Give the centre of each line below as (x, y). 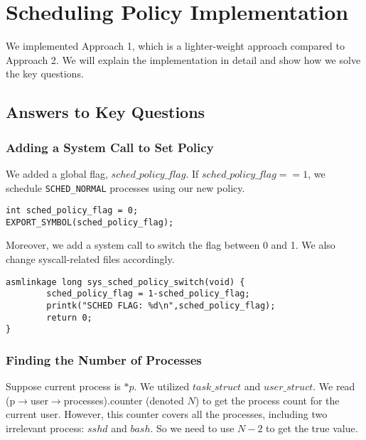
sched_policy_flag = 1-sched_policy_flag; (148, 294)
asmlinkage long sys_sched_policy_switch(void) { (125, 282)
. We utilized (162, 386)
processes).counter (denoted (124, 400)
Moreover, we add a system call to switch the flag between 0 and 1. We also (171, 245)
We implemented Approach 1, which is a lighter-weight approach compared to (175, 46)
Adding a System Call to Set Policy (110, 147)
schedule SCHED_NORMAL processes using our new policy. (125, 187)
